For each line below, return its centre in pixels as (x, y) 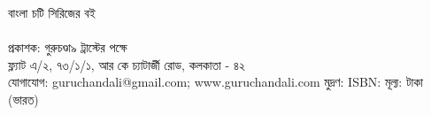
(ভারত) (23, 99)
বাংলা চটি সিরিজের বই (52, 12)
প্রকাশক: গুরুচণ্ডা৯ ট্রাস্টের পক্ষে (68, 47)
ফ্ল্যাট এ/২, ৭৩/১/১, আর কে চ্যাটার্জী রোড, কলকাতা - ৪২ (127, 64)
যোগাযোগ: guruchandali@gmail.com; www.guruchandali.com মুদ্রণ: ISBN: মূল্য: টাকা (215, 82)
